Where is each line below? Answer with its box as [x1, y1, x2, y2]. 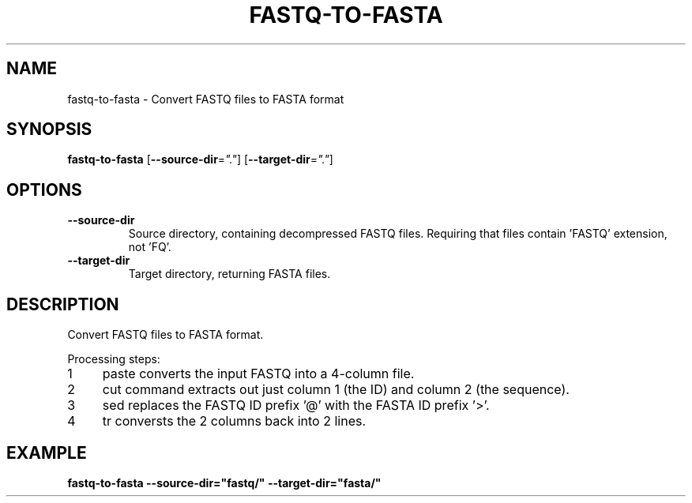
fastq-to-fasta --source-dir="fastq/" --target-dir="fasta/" [67, 475, 382, 490]
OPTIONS [6, 179, 82, 200]
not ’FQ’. [128, 240, 171, 254]
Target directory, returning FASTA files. [128, 267, 331, 281]
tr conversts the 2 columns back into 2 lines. [102, 413, 367, 430]
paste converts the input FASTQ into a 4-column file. [102, 366, 415, 382]
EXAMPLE [6, 442, 87, 463]
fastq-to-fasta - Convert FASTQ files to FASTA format [67, 92, 344, 106]
